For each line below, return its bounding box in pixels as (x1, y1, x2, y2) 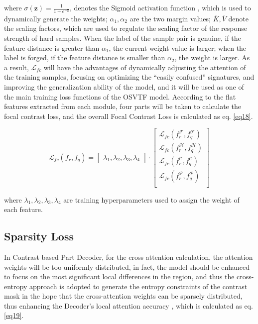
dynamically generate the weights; (4, 13, 108, 23)
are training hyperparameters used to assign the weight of (63, 194, 240, 205)
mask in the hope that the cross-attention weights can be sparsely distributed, (4, 291, 243, 301)
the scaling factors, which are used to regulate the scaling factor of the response (4, 23, 247, 33)
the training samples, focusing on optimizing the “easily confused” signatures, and (4, 72, 255, 82)
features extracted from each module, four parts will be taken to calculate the (4, 101, 241, 111)
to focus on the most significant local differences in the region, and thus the (4, 271, 235, 282)
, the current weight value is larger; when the (109, 42, 247, 53)
